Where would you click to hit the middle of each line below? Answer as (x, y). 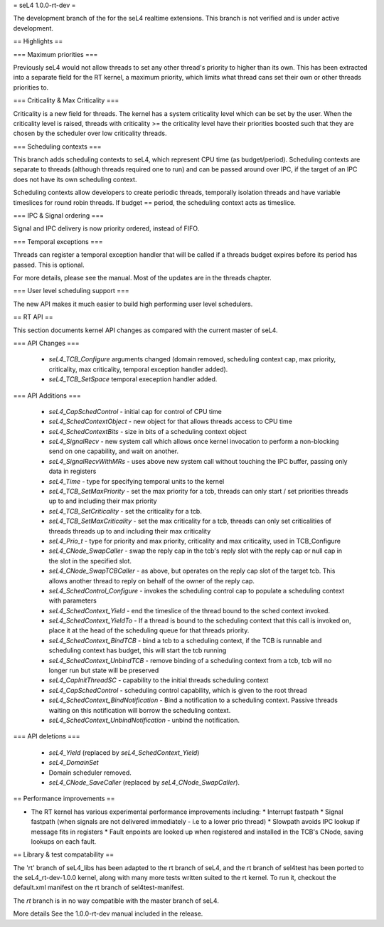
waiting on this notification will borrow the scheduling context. (140, 710)
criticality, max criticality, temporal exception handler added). (138, 369)
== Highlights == (38, 41)
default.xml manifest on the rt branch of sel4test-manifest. (99, 888)
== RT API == (33, 317)
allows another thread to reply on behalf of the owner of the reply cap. (152, 581)
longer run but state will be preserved (104, 671)
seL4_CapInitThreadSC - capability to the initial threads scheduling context (159, 680)
